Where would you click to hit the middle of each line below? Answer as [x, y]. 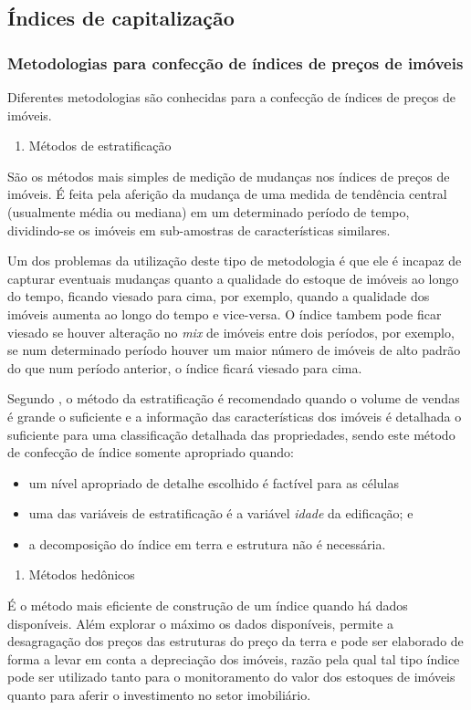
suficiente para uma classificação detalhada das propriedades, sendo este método [231, 434]
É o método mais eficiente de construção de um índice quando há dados [208, 606]
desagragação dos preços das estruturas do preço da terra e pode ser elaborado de [235, 641]
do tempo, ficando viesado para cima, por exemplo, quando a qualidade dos [219, 296]
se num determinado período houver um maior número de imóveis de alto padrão [234, 350]
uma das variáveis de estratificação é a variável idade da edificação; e [221, 513]
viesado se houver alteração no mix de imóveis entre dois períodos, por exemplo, [231, 332]
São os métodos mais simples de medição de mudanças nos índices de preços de [229, 176]
